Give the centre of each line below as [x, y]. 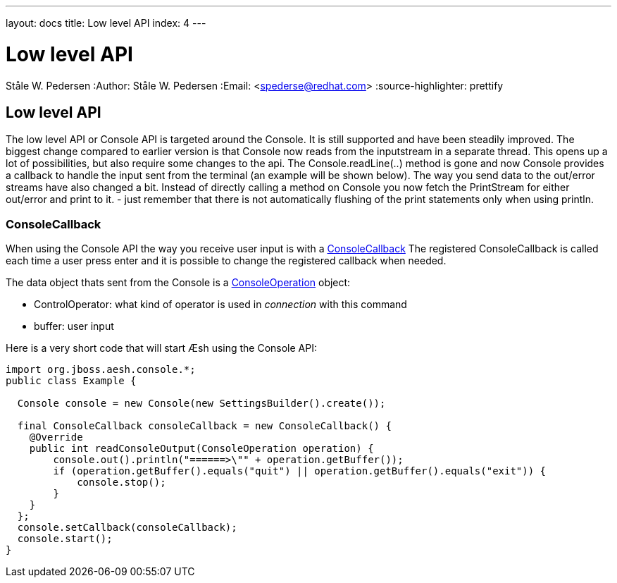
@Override [56, 437]
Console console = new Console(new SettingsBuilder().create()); [201, 404]
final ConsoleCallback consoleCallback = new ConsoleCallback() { [204, 426]
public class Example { [71, 381]
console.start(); [65, 539]
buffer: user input [74, 326]
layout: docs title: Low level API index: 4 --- [106, 23]
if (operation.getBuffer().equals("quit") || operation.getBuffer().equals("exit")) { [300, 471]
